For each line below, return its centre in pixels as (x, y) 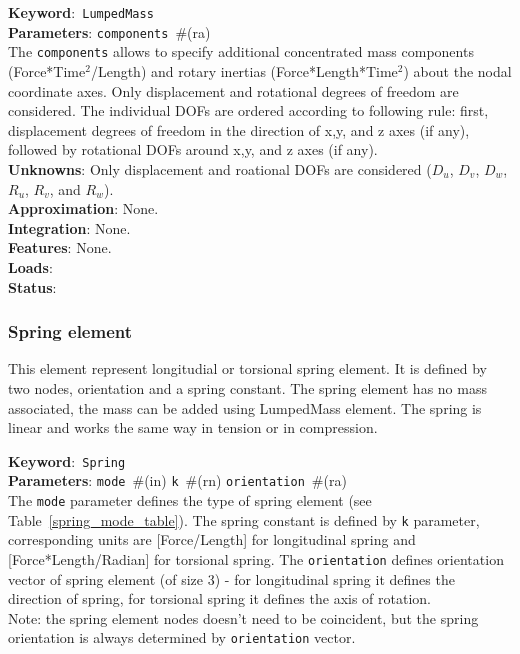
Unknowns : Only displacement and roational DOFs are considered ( (220, 168)
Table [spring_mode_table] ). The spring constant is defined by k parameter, (244, 519)
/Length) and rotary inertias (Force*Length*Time (244, 70)
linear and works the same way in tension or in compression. (193, 427)
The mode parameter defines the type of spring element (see (190, 500)
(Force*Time (47, 70)
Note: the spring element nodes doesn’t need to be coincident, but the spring (243, 617)
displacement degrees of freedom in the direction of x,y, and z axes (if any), (239, 129)
